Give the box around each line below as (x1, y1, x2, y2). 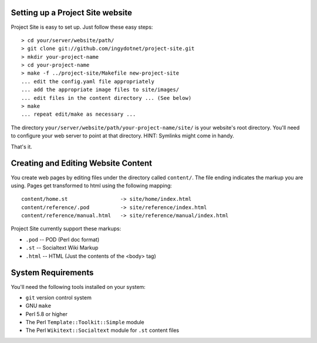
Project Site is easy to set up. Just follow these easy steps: (11, 23, 153, 31)
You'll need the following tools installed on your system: (11, 283, 146, 290)
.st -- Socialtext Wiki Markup (25, 244, 99, 251)
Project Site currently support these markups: (11, 225, 122, 232)
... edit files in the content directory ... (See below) (21, 95, 192, 101)
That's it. (11, 143, 32, 150)
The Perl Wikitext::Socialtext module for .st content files (25, 327, 179, 334)
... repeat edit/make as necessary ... (21, 111, 136, 117)
